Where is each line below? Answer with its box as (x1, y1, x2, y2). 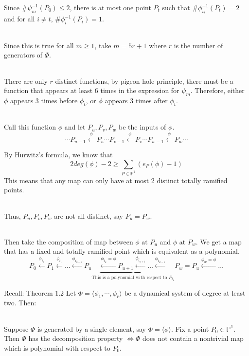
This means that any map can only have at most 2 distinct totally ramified (4, 175, 228, 185)
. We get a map (196, 236, 242, 246)
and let (64, 122, 86, 132)
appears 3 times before (10, 95, 78, 105)
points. (4, 185, 24, 195)
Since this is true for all (4, 40, 74, 50)
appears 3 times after (105, 95, 168, 105)
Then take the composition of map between (4, 236, 133, 246)
